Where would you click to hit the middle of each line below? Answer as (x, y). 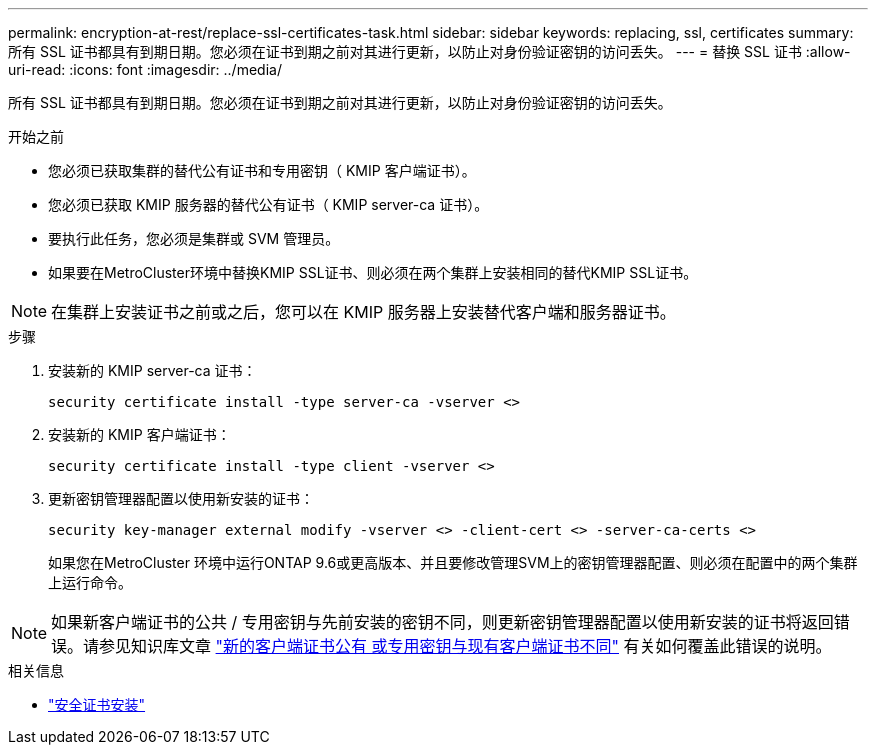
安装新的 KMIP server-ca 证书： (152, 370)
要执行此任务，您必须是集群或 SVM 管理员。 (194, 238)
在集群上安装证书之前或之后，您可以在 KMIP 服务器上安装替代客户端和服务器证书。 (363, 312)
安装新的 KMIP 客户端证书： (139, 434)
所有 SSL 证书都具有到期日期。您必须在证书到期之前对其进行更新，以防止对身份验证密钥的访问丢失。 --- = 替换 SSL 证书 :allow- (429, 51)
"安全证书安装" (97, 704)
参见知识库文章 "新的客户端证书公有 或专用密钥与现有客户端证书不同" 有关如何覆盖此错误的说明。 (465, 646)
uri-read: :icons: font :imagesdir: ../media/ (145, 69)
